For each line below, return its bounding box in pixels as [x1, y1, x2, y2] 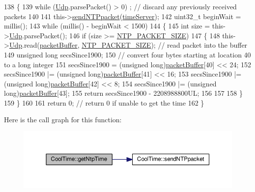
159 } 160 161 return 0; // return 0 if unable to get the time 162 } [4, 97, 204, 108]
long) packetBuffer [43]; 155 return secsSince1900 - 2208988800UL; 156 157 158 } [4, 88, 243, 98]
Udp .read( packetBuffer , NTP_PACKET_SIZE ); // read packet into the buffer [9, 40, 248, 50]
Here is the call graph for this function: [4, 114, 122, 124]
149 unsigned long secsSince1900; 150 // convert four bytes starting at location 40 [4, 49, 251, 59]
